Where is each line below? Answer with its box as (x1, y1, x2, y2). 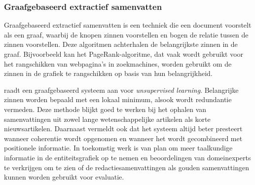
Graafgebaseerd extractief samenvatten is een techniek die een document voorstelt (4, 20, 252, 30)
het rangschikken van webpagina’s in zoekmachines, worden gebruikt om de (4, 58, 232, 69)
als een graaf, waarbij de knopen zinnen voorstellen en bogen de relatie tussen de (4, 29, 249, 39)
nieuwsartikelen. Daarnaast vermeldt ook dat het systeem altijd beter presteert (4, 123, 243, 134)
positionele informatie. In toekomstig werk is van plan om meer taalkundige (4, 143, 233, 153)
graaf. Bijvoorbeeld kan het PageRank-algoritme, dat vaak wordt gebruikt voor (4, 49, 244, 59)
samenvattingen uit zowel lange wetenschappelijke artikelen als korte (4, 113, 211, 124)
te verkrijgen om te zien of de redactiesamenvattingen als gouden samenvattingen (4, 162, 249, 172)
